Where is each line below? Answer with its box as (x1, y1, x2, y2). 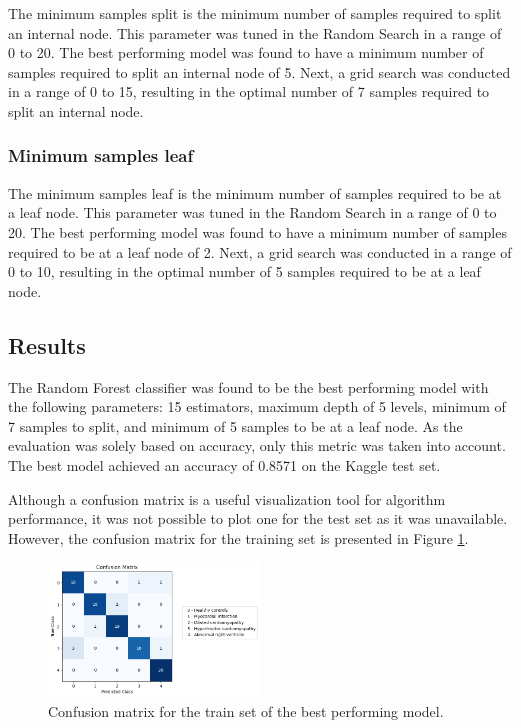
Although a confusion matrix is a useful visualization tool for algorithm (8, 488, 446, 509)
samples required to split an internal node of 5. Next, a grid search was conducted (8, 61, 511, 82)
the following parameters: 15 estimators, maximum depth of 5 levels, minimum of (8, 396, 506, 417)
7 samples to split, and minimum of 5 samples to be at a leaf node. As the (8, 415, 463, 436)
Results (8, 329, 86, 360)
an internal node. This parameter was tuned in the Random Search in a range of (8, 22, 502, 43)
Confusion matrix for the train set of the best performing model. (48, 700, 444, 721)
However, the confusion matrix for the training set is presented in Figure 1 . (8, 527, 469, 548)
